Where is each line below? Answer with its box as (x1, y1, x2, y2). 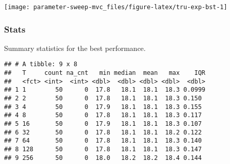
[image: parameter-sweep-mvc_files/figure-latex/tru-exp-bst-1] (4, 4, 227, 11)
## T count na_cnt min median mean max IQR (4, 69, 205, 77)
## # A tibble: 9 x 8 (4, 61, 78, 68)
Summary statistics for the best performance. (4, 42, 146, 53)
